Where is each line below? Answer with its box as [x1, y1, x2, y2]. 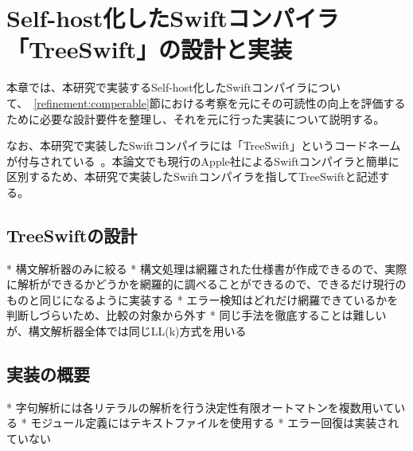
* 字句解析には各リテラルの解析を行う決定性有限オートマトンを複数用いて [6, 398, 395, 415]
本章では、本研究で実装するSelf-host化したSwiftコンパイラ [6, 79, 308, 96]
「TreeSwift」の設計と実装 [6, 33, 292, 65]
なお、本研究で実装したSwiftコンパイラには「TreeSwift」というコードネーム [6, 137, 401, 154]
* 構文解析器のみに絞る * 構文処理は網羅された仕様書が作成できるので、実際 [6, 260, 407, 276]
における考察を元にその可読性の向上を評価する [160, 94, 406, 111]
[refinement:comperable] [33, 94, 150, 111]
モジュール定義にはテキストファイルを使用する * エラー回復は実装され [30, 414, 399, 431]
